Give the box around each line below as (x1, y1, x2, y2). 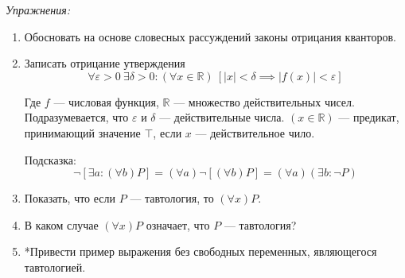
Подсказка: (24, 151, 76, 168)
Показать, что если (24, 190, 116, 207)
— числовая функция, (53, 93, 159, 110)
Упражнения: (6, 2, 70, 17)
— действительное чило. (195, 124, 315, 141)
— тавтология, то (130, 190, 214, 207)
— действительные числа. (159, 109, 285, 125)
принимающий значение (24, 124, 141, 141)
